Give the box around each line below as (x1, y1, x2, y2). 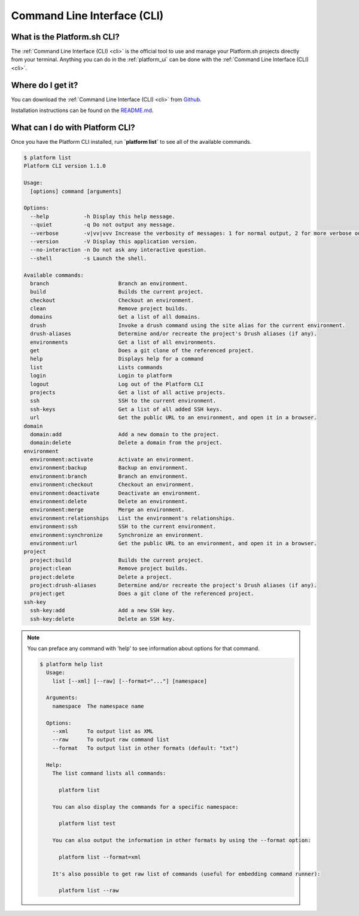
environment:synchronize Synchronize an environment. (30, 531, 204, 539)
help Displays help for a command (30, 355, 204, 362)
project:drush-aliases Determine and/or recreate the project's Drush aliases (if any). (30, 582, 317, 588)
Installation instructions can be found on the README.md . (11, 107, 154, 114)
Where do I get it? (11, 80, 78, 90)
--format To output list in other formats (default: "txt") (52, 745, 239, 751)
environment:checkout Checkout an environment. (30, 481, 194, 488)
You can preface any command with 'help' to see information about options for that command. (27, 645, 260, 652)
